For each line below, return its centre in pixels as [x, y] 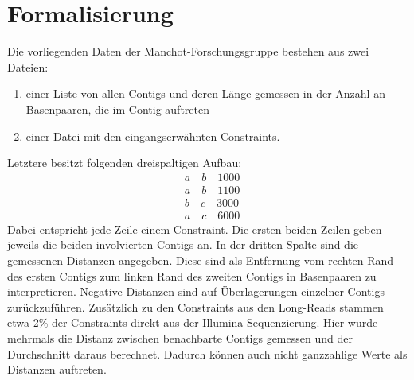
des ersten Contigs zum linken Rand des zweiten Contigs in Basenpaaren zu [192, 275]
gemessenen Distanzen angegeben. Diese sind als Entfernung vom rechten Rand [201, 260]
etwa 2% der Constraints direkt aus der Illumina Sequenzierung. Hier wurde [193, 322]
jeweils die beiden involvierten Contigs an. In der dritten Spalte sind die [183, 244]
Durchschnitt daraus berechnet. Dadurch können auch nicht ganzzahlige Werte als [207, 353]
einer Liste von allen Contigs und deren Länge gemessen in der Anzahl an [205, 93]
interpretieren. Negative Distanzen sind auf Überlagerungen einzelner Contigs [196, 291]
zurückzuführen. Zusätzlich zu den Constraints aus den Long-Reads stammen [195, 306]
